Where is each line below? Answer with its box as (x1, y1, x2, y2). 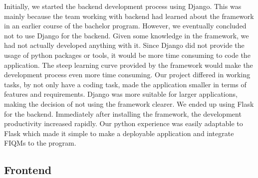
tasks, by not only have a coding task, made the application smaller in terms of (4, 79, 247, 89)
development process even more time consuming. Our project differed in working (4, 69, 251, 80)
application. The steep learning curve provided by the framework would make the (4, 59, 253, 70)
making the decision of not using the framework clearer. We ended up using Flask (4, 98, 254, 109)
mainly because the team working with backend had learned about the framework (4, 10, 254, 21)
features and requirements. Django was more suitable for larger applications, (4, 89, 238, 99)
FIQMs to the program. (4, 138, 76, 148)
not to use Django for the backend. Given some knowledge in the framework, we (4, 30, 249, 40)
